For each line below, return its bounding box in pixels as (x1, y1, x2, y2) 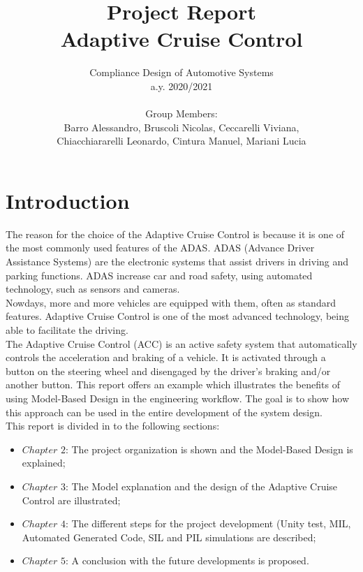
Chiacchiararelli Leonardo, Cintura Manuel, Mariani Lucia (57, 133, 306, 148)
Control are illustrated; (22, 492, 121, 507)
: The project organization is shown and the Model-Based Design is (65, 441, 353, 456)
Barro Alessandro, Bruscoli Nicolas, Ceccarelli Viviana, (64, 119, 299, 134)
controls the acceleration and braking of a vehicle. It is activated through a (6, 350, 326, 365)
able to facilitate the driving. (6, 322, 128, 337)
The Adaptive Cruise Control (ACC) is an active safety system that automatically (6, 336, 357, 351)
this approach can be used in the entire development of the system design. (6, 404, 323, 419)
